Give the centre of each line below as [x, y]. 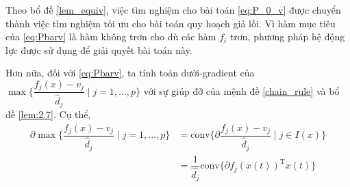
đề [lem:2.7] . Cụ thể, [48, 114]
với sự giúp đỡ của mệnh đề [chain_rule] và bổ [241, 90]
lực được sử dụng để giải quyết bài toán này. [99, 49]
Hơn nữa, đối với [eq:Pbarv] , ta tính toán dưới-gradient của [130, 73]
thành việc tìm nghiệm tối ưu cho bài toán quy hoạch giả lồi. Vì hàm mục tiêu [171, 23]
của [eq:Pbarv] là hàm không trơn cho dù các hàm [111, 37]
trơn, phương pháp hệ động [287, 37]
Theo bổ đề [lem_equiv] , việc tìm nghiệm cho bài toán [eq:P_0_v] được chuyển [173, 10]
